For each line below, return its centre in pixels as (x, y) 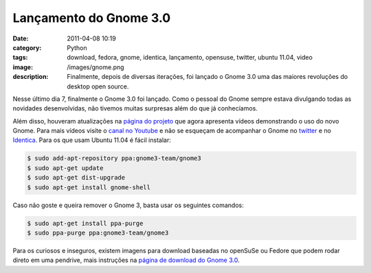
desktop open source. (98, 86)
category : (27, 47)
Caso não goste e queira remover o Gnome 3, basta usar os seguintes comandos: (128, 205)
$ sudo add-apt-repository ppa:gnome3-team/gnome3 (114, 158)
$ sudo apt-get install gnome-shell (89, 187)
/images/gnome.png (95, 67)
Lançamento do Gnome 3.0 (92, 18)
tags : (20, 58)
